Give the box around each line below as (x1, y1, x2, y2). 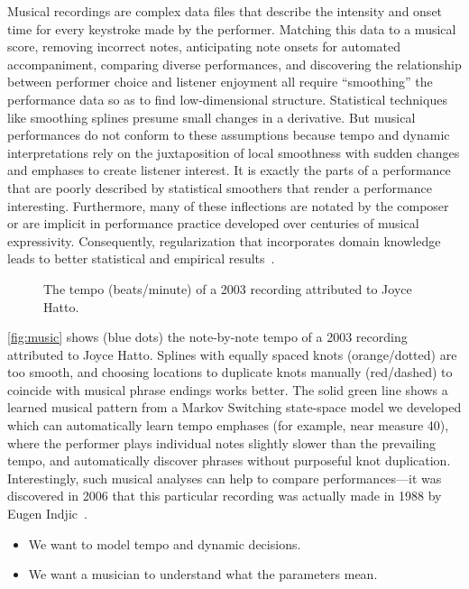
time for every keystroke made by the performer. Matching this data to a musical (7, 19, 456, 38)
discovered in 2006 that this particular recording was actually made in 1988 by (7, 486, 442, 505)
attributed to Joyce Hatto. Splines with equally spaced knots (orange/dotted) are (7, 345, 457, 364)
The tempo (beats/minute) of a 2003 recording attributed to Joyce (43, 279, 412, 298)
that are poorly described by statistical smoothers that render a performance (7, 178, 432, 197)
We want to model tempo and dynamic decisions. (28, 534, 301, 553)
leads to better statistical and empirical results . (7, 249, 275, 268)
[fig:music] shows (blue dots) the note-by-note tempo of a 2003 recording (7, 327, 408, 346)
